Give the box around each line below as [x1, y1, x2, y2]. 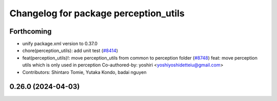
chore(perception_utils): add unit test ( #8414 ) [22, 47, 118, 54]
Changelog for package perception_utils [9, 8, 185, 19]
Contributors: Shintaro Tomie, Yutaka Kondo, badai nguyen [22, 69, 147, 75]
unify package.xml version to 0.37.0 [22, 41, 97, 47]
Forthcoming [9, 27, 52, 36]
